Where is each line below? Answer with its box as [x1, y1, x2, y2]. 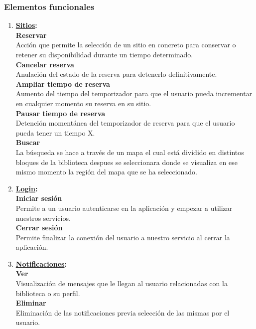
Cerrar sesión [15, 222, 63, 233]
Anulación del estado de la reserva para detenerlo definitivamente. [15, 69, 217, 79]
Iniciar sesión [15, 193, 62, 203]
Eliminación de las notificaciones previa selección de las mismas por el [15, 307, 230, 318]
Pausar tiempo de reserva [15, 108, 106, 118]
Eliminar [15, 298, 46, 308]
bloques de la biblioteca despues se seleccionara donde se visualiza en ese [15, 157, 238, 167]
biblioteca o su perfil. [15, 288, 80, 298]
